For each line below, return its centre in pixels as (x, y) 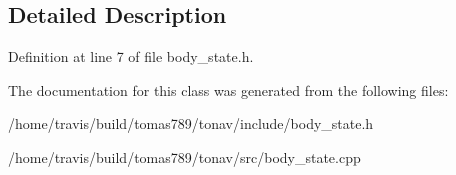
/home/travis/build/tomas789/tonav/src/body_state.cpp (184, 156)
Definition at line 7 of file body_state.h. (131, 56)
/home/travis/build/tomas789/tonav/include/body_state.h (191, 123)
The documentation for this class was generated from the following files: (228, 89)
